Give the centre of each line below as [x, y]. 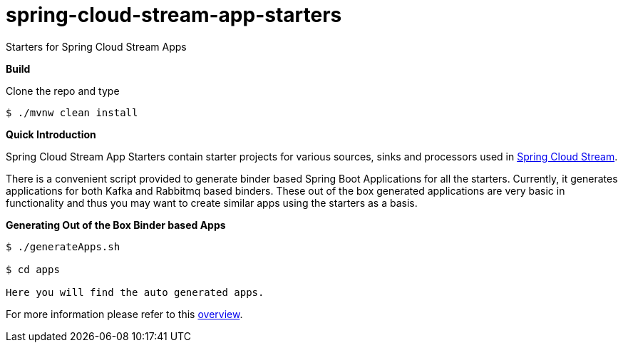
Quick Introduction [51, 134]
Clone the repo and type [63, 91]
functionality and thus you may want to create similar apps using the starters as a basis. [212, 203]
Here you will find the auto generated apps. [135, 292]
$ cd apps [33, 269]
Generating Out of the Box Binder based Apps [116, 225]
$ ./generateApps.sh [63, 246]
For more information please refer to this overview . [124, 314]
